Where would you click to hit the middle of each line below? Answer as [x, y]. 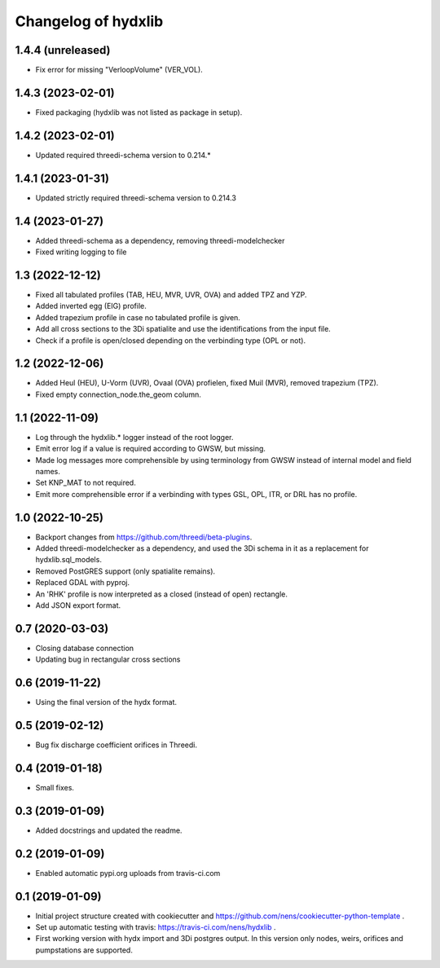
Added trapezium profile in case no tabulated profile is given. [138, 317]
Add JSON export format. [78, 605]
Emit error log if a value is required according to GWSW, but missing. [151, 449]
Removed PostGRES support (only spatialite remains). [125, 571]
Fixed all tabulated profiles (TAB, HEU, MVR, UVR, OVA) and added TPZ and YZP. [171, 294]
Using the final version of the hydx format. [106, 702]
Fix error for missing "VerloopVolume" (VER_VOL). [119, 70]
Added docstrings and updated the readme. [109, 830]
